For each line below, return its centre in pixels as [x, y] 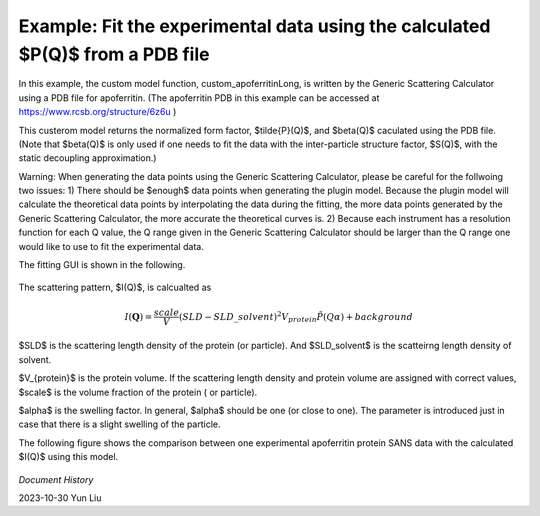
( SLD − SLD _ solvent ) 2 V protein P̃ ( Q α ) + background [296, 316]
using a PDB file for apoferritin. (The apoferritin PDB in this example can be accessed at [199, 97]
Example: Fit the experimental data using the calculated [254, 26]
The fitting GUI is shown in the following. [102, 265]
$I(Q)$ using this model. [68, 457]
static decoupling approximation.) [87, 158]
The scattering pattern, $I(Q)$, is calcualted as [115, 287]
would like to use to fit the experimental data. [111, 246]
